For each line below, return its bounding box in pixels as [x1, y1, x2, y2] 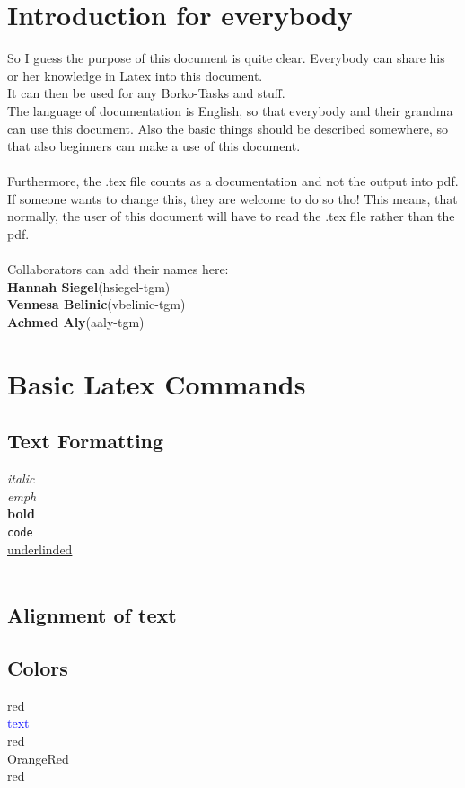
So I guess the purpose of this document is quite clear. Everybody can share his [7, 49, 445, 67]
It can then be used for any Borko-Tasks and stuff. [7, 84, 285, 102]
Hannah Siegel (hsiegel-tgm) [7, 277, 171, 296]
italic [7, 469, 35, 488]
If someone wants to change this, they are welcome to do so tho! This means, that [7, 189, 458, 208]
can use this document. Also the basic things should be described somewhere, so [7, 119, 449, 137]
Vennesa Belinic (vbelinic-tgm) [7, 295, 186, 314]
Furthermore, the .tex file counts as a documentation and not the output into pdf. [7, 172, 459, 190]
